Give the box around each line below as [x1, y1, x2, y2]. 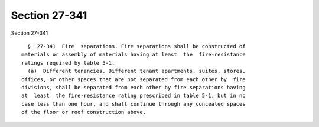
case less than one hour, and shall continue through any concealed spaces [21, 101, 246, 107]
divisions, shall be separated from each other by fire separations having [21, 84, 246, 91]
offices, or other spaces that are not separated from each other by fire [21, 76, 246, 82]
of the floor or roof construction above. [21, 109, 147, 116]
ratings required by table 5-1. [21, 59, 115, 66]
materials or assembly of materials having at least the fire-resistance [21, 51, 246, 58]
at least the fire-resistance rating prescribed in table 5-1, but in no [21, 92, 246, 99]
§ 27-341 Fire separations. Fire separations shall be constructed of [27, 43, 246, 49]
